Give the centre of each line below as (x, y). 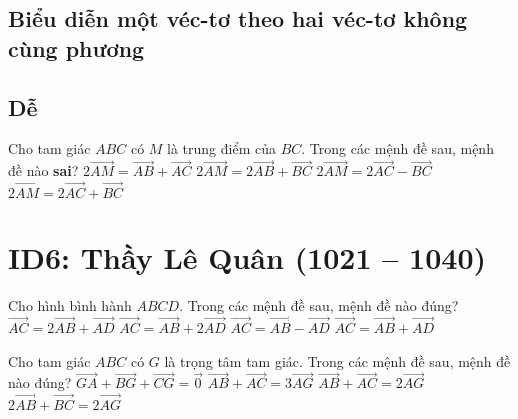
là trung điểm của (221, 148)
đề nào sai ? (43, 170)
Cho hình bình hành (70, 305)
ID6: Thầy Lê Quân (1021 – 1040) (247, 257)
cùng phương (76, 47)
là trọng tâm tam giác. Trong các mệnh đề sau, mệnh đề (337, 360)
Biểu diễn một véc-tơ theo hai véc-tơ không (238, 18)
